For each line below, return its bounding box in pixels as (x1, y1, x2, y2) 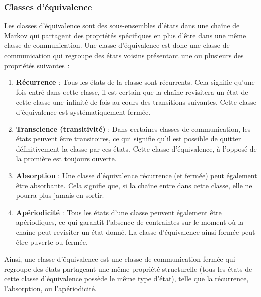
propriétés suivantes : (4, 60, 70, 70)
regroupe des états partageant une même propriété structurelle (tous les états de (4, 263, 252, 274)
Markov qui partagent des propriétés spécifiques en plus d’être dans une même (4, 30, 246, 40)
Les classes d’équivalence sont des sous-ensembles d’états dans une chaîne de (4, 20, 240, 31)
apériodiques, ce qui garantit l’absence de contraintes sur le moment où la (16, 217, 244, 227)
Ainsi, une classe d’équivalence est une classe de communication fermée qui (4, 254, 235, 264)
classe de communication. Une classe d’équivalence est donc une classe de (4, 40, 230, 51)
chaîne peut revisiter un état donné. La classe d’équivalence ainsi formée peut (16, 226, 255, 237)
